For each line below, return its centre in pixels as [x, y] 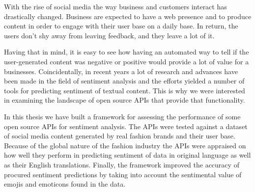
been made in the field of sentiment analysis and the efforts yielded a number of [124, 81]
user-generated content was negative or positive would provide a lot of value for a [127, 61]
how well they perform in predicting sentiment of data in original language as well [127, 155]
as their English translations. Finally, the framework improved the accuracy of [122, 164]
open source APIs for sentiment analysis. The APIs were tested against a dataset [126, 126]
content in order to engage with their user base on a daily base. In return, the [121, 26]
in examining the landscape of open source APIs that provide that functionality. [125, 100]
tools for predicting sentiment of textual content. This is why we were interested [125, 90]
